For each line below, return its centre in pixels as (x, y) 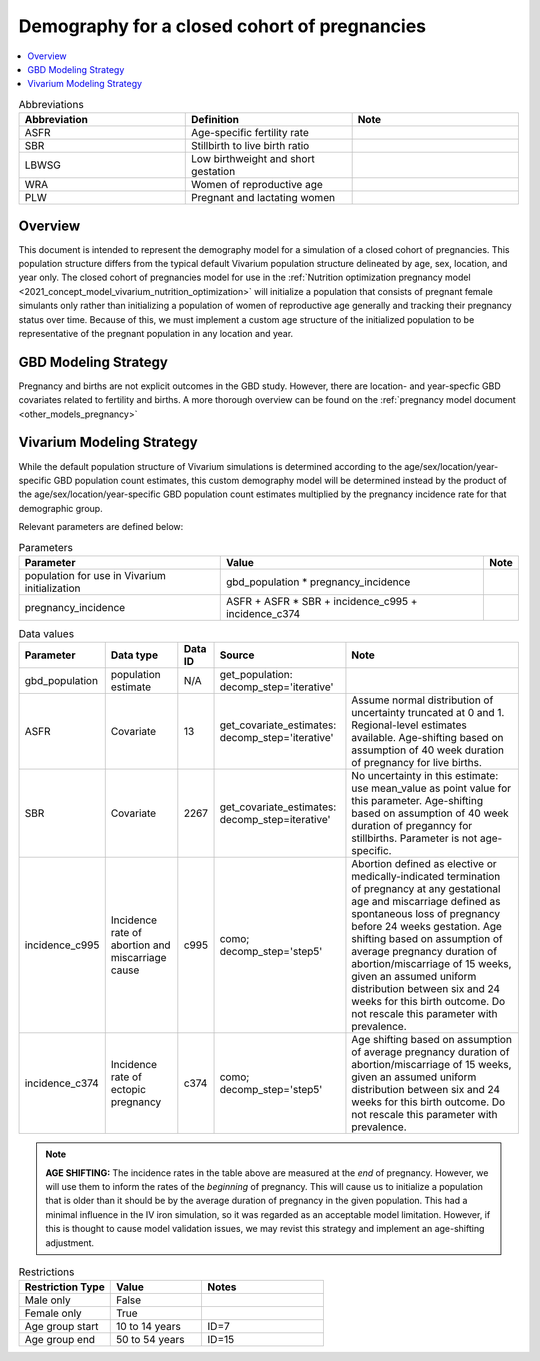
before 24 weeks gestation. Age (426, 927)
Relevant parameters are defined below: (101, 527)
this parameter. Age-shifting (417, 801)
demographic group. (61, 508)
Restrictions (46, 1272)
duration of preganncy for (412, 826)
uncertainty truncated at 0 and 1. (428, 713)
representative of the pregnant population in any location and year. (156, 333)
